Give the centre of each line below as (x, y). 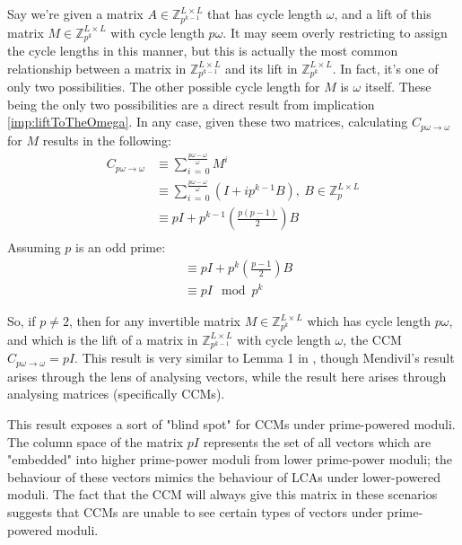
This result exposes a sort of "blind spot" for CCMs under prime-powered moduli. (231, 423)
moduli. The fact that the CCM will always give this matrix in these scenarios (222, 494)
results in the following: (107, 140)
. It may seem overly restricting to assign (335, 32)
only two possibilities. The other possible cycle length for (164, 87)
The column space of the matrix (96, 441)
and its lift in (262, 68)
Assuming (34, 247)
